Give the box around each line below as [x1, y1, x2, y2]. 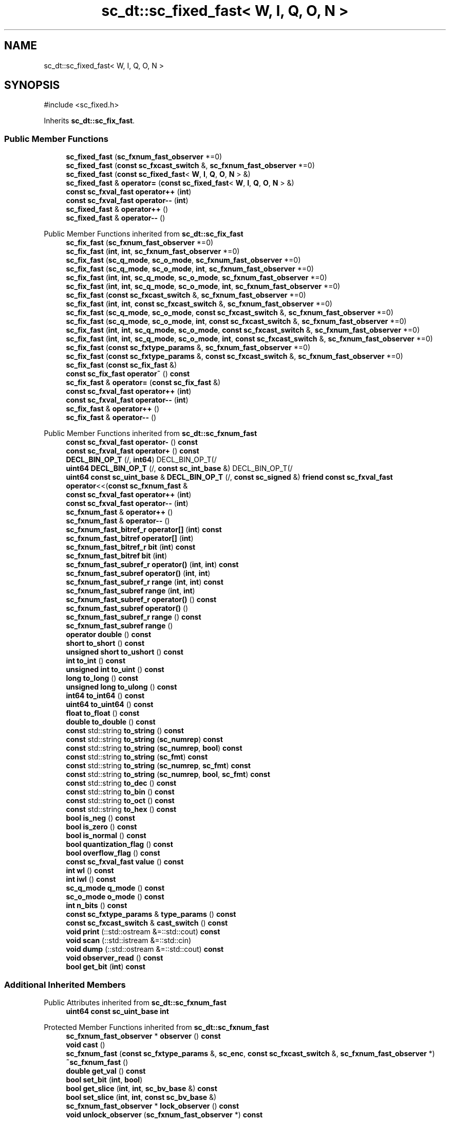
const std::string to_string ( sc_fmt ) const [66, 752, 208, 762]
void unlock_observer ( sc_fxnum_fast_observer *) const [66, 1110, 263, 1119]
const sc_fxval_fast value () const [66, 857, 184, 866]
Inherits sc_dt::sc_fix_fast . [44, 116, 135, 125]
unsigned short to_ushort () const [66, 647, 183, 657]
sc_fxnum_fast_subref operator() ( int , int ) [66, 569, 211, 578]
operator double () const [66, 630, 152, 639]
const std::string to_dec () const [66, 779, 177, 788]
